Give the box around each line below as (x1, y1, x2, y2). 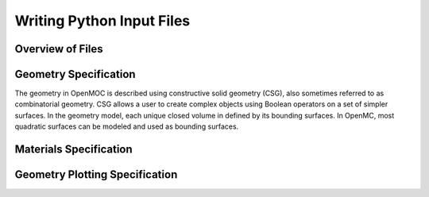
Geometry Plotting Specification (14, 168, 178, 182)
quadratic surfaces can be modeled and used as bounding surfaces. (14, 122, 239, 131)
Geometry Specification (14, 68, 136, 81)
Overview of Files (14, 42, 103, 56)
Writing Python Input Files (14, 12, 191, 29)
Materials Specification (14, 143, 133, 156)
